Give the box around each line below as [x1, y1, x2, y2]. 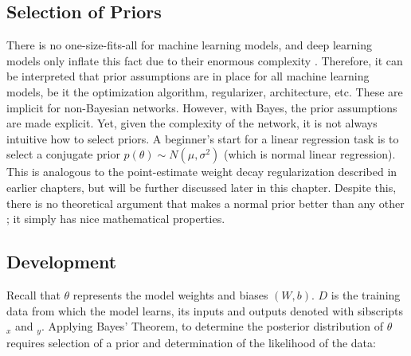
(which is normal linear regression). [223, 146, 396, 162]
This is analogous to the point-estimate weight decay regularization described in [6, 163, 397, 180]
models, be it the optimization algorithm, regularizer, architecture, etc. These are [6, 83, 403, 100]
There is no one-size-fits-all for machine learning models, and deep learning [6, 37, 372, 53]
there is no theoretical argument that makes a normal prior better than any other [6, 194, 405, 211]
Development [6, 249, 117, 274]
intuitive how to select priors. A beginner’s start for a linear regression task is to [6, 130, 399, 147]
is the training [331, 286, 401, 303]
